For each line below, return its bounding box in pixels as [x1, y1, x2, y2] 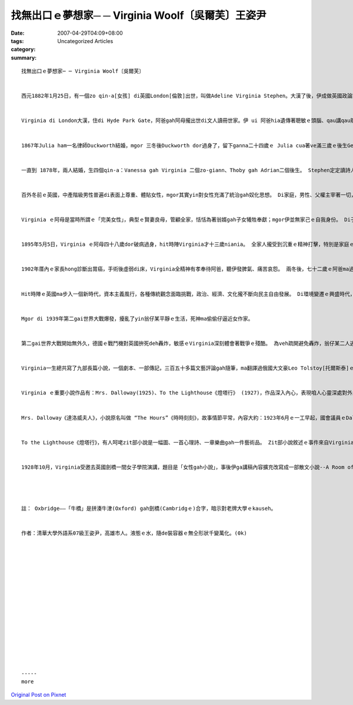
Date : [11, 29, 25, 37]
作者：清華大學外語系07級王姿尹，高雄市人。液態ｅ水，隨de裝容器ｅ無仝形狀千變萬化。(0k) [21, 529, 247, 536]
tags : [11, 37, 24, 44]
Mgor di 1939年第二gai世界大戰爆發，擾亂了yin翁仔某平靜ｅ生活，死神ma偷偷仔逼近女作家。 [21, 315, 254, 322]
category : [11, 46, 36, 53]
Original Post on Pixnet [11, 691, 66, 699]
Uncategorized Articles [57, 37, 114, 44]
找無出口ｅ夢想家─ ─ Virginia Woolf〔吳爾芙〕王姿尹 [11, 9, 267, 22]
